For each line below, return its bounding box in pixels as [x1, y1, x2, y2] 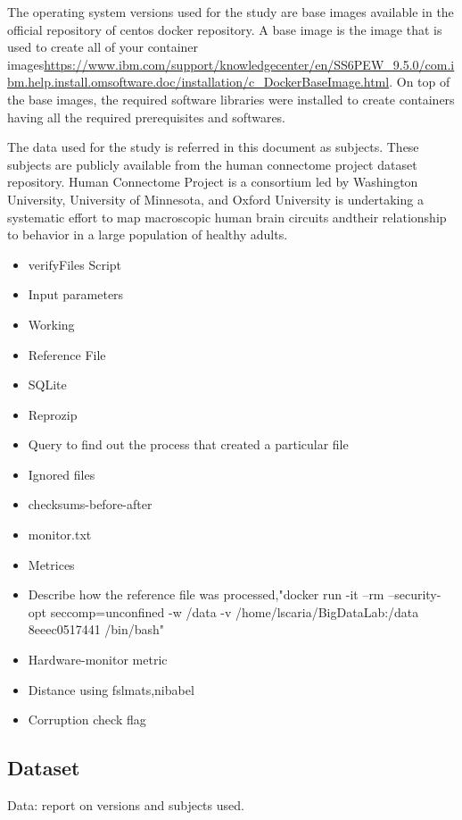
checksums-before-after [28, 495, 153, 514]
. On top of [389, 72, 450, 91]
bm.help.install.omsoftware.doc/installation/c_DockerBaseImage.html [7, 72, 390, 91]
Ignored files [28, 464, 95, 483]
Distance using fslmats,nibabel [28, 680, 194, 699]
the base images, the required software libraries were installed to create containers [7, 89, 455, 108]
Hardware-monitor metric [28, 650, 168, 669]
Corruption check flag [28, 710, 146, 729]
